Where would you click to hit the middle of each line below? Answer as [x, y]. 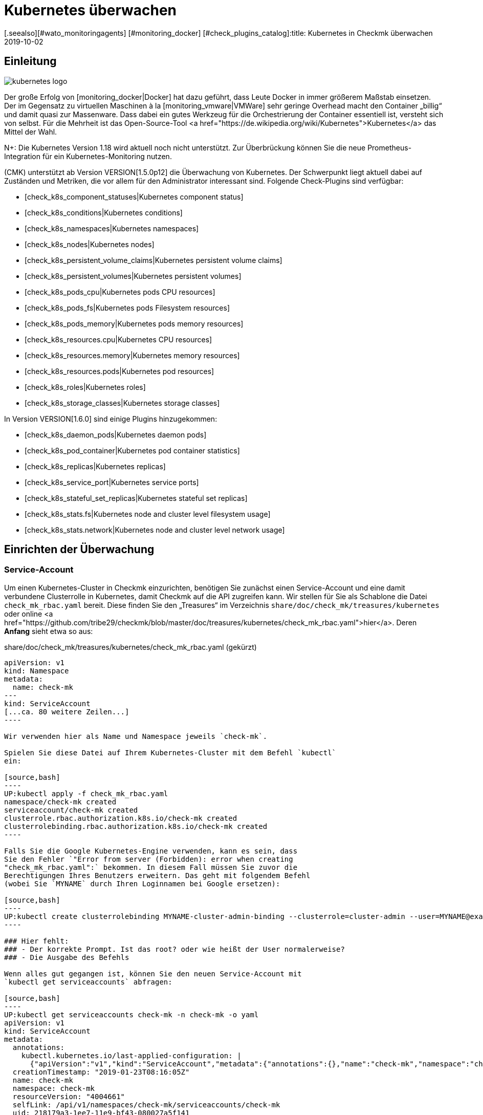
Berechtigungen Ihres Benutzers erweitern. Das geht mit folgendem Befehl [157, 875]
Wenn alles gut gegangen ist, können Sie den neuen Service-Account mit [153, 974]
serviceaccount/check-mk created [71, 810]
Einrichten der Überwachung [79, 550]
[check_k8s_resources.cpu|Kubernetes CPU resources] [118, 339]
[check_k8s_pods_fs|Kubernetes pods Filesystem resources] [127, 308]
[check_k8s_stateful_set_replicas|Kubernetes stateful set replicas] [136, 498]
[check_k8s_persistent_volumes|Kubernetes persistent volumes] [133, 276]
